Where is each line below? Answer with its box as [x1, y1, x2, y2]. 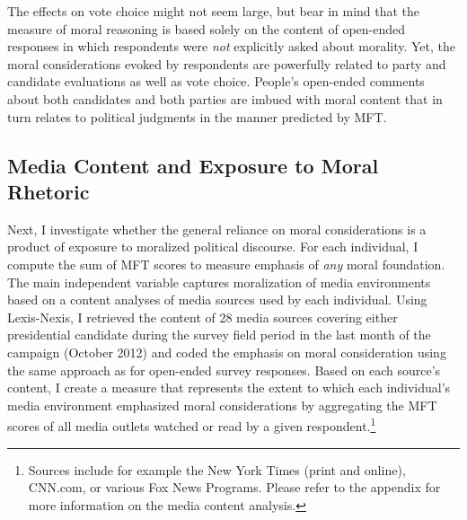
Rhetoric [7, 177, 90, 205]
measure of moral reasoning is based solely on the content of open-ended [7, 19, 406, 38]
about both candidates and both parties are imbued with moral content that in [7, 89, 443, 108]
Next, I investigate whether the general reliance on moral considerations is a [7, 219, 427, 238]
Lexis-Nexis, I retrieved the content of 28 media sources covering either [7, 307, 398, 326]
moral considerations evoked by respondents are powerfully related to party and [7, 54, 446, 73]
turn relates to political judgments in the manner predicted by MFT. [7, 107, 387, 126]
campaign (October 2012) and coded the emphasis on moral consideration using [7, 342, 446, 361]
